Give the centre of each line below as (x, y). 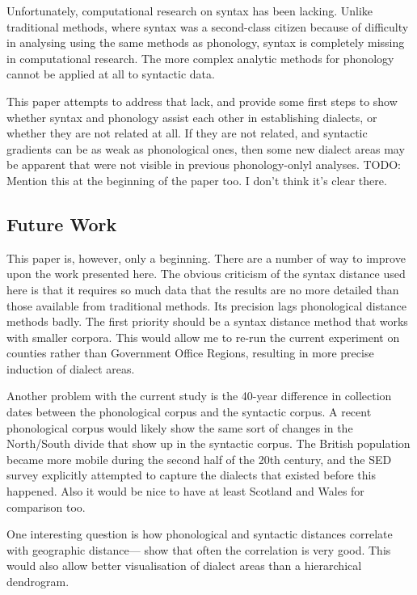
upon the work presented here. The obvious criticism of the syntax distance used (206, 274)
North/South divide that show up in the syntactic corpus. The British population (208, 443)
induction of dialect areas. (71, 368)
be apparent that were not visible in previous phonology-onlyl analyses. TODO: (204, 165)
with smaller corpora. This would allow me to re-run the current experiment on (203, 337)
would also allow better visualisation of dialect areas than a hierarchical (184, 565)
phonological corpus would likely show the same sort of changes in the (180, 427)
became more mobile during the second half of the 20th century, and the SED (199, 459)
